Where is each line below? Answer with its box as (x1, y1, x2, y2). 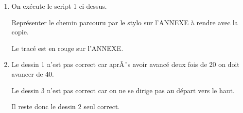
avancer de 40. (11, 68, 54, 79)
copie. (11, 27, 29, 37)
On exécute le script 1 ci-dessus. (11, 1, 107, 11)
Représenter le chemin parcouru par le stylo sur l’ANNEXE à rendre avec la (11, 17, 238, 27)
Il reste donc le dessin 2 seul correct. (11, 101, 120, 112)
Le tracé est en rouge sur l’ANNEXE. (11, 43, 123, 53)
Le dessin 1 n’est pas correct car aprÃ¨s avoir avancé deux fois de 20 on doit (11, 59, 240, 69)
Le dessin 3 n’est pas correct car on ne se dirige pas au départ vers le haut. (11, 85, 235, 95)
